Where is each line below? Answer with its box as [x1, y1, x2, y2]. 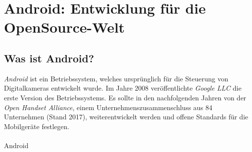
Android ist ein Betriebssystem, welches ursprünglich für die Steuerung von [4, 73, 229, 83]
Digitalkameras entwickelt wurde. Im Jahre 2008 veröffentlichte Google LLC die [4, 83, 242, 93]
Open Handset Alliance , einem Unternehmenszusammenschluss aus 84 [4, 102, 212, 112]
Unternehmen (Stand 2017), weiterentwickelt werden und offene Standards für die [4, 112, 249, 122]
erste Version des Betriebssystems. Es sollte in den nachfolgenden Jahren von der [4, 92, 247, 102]
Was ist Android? [4, 50, 94, 65]
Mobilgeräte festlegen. [4, 121, 69, 131]
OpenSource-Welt [4, 17, 125, 37]
